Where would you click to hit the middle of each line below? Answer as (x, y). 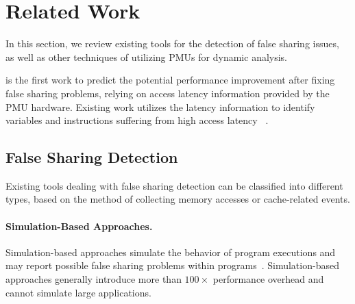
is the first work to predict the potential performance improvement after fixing (170, 80)
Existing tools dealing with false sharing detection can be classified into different (174, 185)
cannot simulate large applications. (78, 292)
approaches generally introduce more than (94, 279)
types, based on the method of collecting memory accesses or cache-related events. (178, 199)
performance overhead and (268, 279)
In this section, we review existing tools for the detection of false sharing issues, (172, 43)
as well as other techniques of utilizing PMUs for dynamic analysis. (147, 56)
